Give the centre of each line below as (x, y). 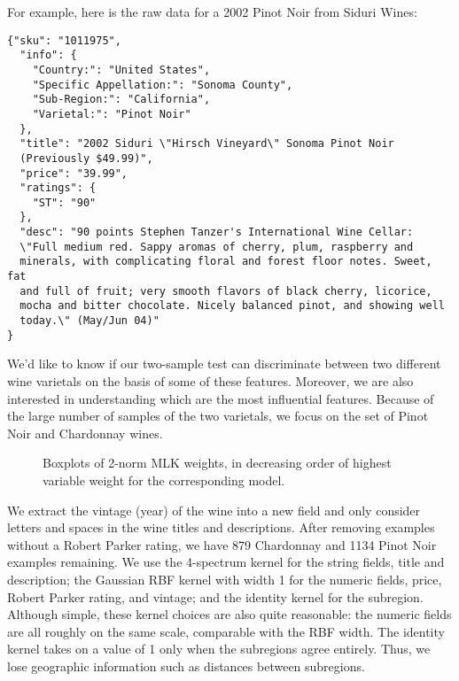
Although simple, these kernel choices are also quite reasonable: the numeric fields (229, 614)
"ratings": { (58, 188)
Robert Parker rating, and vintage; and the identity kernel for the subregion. (215, 596)
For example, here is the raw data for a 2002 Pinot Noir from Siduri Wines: (212, 12)
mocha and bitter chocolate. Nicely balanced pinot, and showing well (232, 306)
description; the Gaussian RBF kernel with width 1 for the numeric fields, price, (225, 579)
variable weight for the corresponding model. (164, 480)
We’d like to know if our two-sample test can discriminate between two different (224, 364)
